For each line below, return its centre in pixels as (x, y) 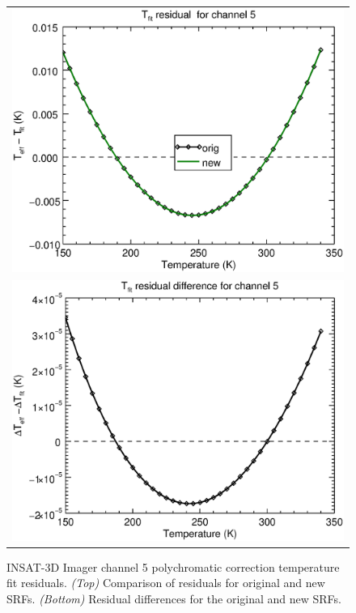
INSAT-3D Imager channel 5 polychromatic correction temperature (173, 566)
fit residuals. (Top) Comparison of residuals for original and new (166, 583)
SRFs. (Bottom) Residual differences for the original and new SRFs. (174, 598)
